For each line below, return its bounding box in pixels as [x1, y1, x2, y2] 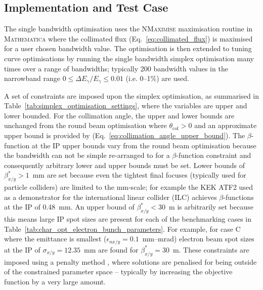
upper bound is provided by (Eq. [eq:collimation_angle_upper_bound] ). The [4, 130, 245, 140]
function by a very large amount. [4, 276, 106, 286]
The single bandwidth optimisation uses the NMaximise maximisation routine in [4, 23, 253, 34]
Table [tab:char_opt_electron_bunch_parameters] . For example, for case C [4, 223, 241, 234]
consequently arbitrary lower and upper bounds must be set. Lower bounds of [4, 159, 245, 170]
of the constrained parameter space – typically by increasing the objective [4, 266, 233, 277]
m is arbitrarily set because [169, 201, 253, 212]
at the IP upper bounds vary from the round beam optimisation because [31, 140, 256, 150]
